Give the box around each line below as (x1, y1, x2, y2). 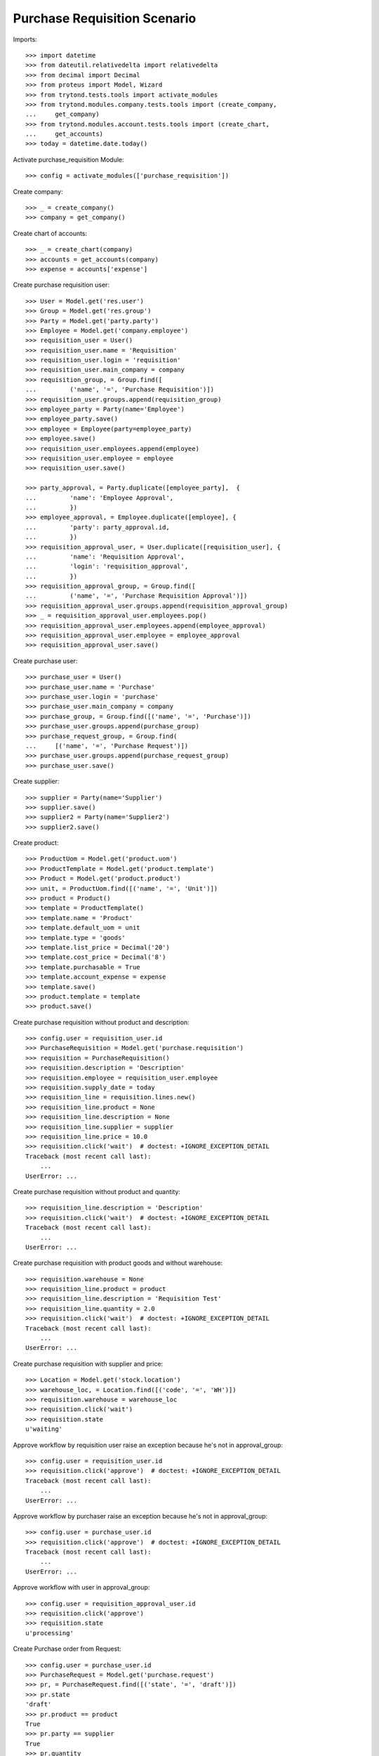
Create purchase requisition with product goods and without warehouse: (13, 1259, 223, 1267)
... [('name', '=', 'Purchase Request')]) (25, 742, 189, 749)
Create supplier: (13, 777, 60, 786)
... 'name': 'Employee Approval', (25, 494, 174, 502)
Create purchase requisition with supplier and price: (13, 1359, 164, 1368)
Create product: (13, 839, 59, 847)
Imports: (13, 35, 38, 44)
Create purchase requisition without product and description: (13, 1018, 189, 1026)
